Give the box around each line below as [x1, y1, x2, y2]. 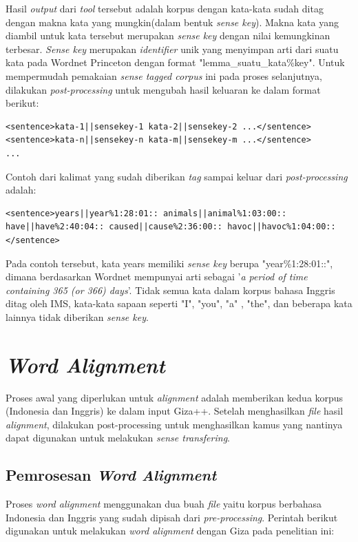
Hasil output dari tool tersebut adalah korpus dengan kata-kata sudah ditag [6, 1, 324, 15]
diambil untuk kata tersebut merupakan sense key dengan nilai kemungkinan [6, 28, 330, 43]
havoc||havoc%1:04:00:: [227, 222, 336, 232]
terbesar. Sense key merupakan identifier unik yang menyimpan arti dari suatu [6, 41, 339, 56]
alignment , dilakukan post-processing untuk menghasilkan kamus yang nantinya [6, 417, 343, 431]
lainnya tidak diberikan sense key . [6, 309, 149, 324]
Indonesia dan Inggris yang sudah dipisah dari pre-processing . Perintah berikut [6, 510, 338, 524]
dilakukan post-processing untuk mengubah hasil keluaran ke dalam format [6, 82, 321, 96]
